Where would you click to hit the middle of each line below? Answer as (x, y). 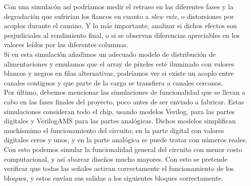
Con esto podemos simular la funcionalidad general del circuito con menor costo (123, 149)
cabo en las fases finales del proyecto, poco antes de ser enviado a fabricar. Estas (124, 101)
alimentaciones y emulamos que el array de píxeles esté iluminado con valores (119, 63)
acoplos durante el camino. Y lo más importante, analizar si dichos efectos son (120, 25)
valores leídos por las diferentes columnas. (66, 44)
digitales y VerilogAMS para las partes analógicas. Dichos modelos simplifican (120, 121)
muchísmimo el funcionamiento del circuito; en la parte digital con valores (114, 130)
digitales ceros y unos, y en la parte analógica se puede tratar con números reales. (126, 140)
